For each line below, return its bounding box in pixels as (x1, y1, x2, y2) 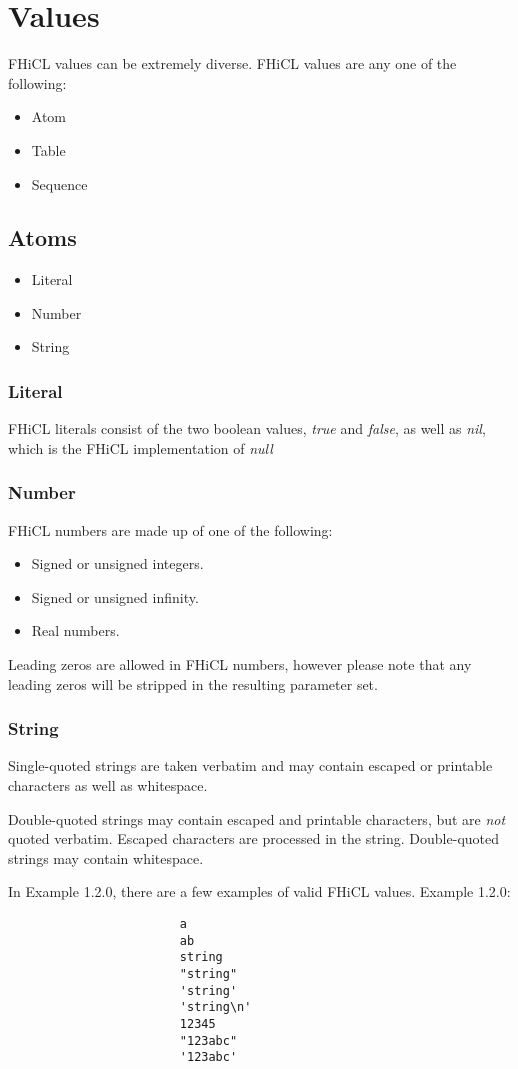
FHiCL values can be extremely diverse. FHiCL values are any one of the (8, 53, 457, 74)
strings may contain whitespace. (8, 847, 204, 868)
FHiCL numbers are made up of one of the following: (8, 519, 333, 540)
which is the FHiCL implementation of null (8, 437, 273, 458)
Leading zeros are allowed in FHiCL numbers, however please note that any (8, 654, 472, 675)
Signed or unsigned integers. (31, 553, 204, 574)
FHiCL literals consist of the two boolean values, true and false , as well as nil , (8, 418, 486, 439)
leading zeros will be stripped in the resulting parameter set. (8, 673, 378, 694)
